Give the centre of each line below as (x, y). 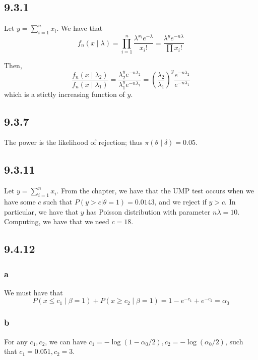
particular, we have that (41, 211)
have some (20, 202)
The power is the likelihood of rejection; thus (73, 142)
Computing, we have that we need (57, 221)
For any (16, 341)
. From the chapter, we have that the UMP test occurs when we (155, 191)
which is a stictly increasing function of (64, 94)
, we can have (66, 341)
